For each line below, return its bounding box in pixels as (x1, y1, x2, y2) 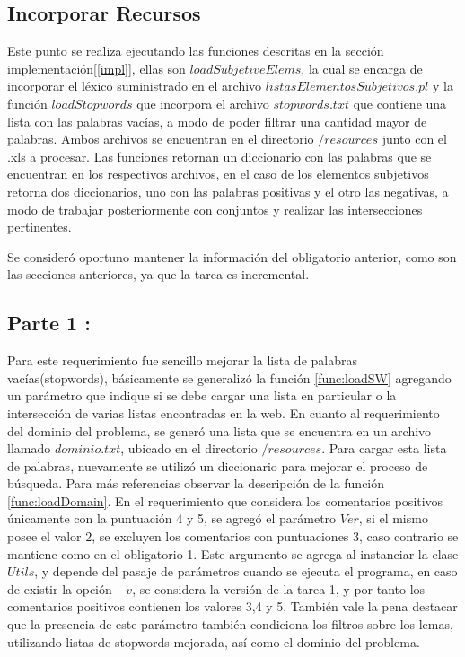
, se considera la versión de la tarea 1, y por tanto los (132, 579, 426, 598)
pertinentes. (7, 217, 72, 236)
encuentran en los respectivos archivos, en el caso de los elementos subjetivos (7, 164, 429, 183)
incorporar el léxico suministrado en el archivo (7, 76, 262, 95)
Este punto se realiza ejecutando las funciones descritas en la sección (7, 41, 384, 60)
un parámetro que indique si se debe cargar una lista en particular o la (7, 386, 397, 405)
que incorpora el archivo (136, 93, 269, 112)
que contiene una (353, 93, 447, 112)
